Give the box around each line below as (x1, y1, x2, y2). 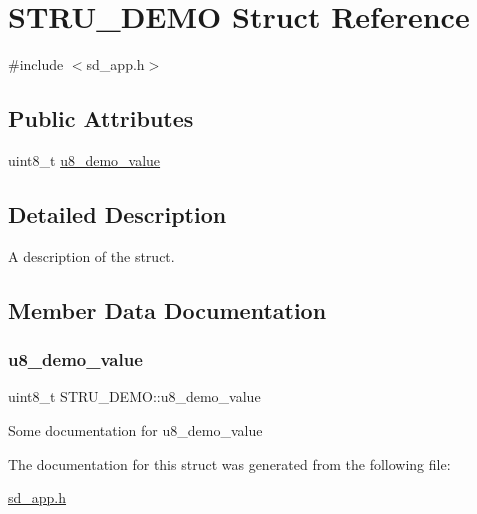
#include (8, 54, 64, 75)
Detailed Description (8, 198, 227, 229)
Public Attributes (8, 103, 194, 134)
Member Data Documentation (8, 294, 327, 325)
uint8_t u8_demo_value (8, 149, 161, 170)
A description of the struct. (8, 245, 175, 266)
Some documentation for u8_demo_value (8, 419, 263, 440)
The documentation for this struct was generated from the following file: (8, 453, 451, 474)
